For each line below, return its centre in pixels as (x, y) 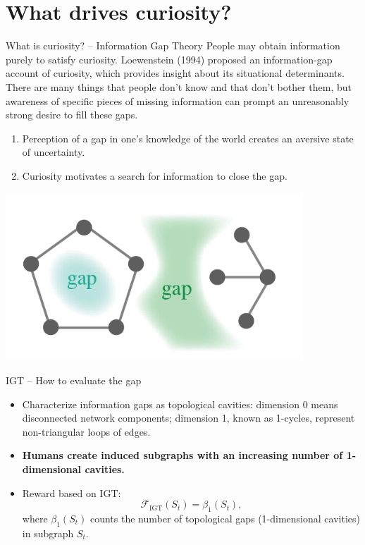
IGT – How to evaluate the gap (74, 380)
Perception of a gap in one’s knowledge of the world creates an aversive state (188, 138)
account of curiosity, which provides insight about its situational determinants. (175, 73)
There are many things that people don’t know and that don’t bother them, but (179, 86)
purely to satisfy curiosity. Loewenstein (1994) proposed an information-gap (169, 59)
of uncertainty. (54, 152)
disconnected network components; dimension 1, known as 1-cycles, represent (188, 418)
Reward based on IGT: (72, 492)
